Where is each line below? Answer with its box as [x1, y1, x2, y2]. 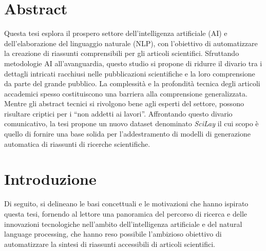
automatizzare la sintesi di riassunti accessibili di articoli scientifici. [4, 238, 215, 249]
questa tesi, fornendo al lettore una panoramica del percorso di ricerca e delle [4, 208, 247, 219]
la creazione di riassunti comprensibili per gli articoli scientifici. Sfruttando [4, 48, 239, 59]
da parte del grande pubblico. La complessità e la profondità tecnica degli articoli [4, 78, 260, 89]
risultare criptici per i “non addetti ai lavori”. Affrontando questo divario [4, 108, 233, 119]
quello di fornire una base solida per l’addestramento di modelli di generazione [4, 128, 251, 139]
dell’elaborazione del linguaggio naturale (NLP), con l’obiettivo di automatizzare [4, 37, 258, 48]
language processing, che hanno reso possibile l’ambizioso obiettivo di [4, 228, 222, 239]
